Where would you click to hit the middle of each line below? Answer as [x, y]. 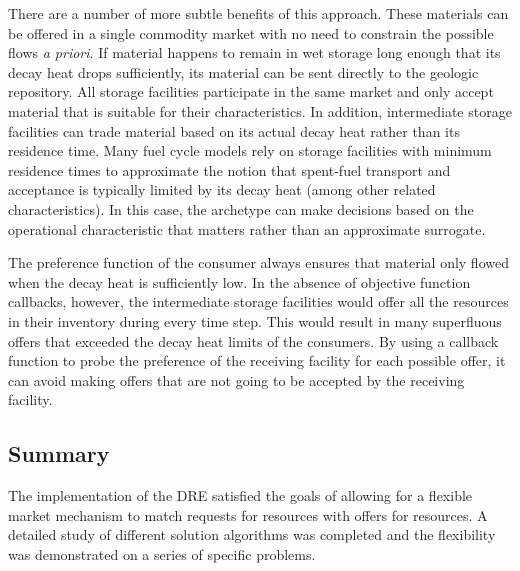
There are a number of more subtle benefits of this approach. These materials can [258, 13]
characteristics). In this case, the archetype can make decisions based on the [241, 208]
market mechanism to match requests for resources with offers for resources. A [248, 514]
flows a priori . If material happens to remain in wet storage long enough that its [254, 52]
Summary [59, 453]
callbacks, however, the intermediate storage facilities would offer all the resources [258, 301]
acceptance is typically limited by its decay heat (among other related [222, 189]
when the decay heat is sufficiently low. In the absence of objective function [239, 281]
